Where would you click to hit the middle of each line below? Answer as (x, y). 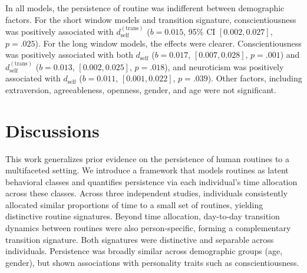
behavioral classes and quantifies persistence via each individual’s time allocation (151, 181)
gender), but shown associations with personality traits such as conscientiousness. (152, 262)
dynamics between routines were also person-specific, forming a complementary (148, 228)
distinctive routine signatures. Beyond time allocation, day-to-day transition (143, 216)
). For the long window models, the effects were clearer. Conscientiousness (168, 43)
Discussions (52, 130)
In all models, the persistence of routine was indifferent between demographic (145, 8)
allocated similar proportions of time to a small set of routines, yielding (134, 204)
